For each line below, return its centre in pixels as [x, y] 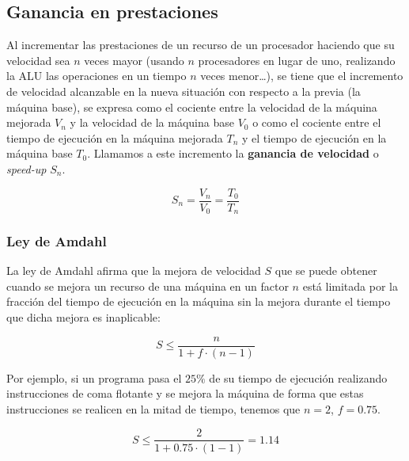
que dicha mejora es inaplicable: [83, 317]
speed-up [27, 168]
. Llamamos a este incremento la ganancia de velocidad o [233, 153]
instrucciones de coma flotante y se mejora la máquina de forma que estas [185, 393]
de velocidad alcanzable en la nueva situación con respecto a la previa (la [184, 91]
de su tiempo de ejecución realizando [298, 377]
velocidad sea [38, 60]
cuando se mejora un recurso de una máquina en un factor [148, 286]
